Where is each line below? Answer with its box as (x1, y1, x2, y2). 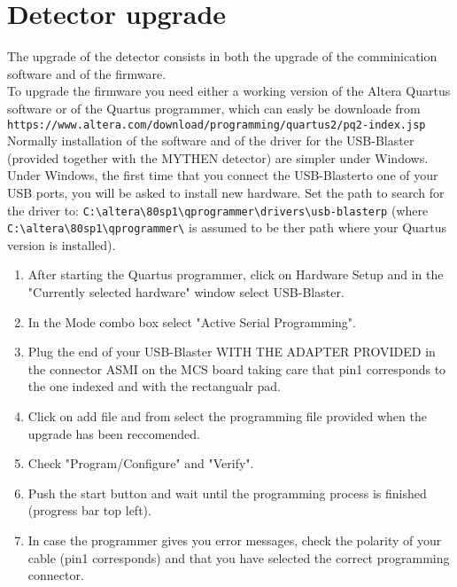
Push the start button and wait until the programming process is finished (27, 483, 427, 502)
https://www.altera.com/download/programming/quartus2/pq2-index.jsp (7, 118, 426, 131)
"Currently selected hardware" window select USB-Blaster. (27, 283, 345, 301)
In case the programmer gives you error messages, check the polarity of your (27, 530, 442, 549)
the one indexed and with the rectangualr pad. (27, 377, 281, 395)
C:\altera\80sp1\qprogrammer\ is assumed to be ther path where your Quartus (7, 218, 447, 237)
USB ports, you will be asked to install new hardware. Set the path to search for (7, 183, 445, 201)
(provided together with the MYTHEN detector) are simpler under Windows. (7, 148, 429, 167)
